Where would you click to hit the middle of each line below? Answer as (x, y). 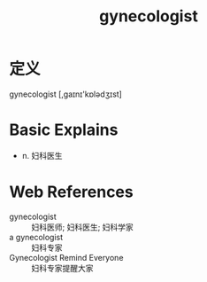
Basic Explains (64, 130)
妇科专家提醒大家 (62, 268)
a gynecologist (36, 237)
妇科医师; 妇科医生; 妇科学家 (83, 227)
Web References (72, 192)
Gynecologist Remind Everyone (66, 257)
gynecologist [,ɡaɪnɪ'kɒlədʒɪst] (65, 94)
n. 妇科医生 (42, 155)
